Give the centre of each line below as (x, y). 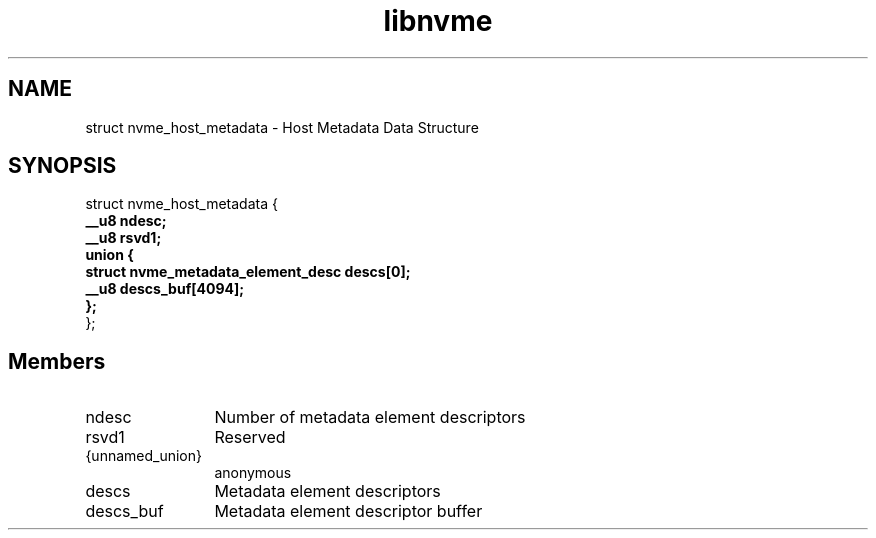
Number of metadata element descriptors (370, 417)
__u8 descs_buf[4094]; (165, 289)
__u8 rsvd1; (123, 238)
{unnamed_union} (143, 456)
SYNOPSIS (62, 166)
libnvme (438, 21)
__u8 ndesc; (126, 221)
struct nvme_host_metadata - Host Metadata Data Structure (282, 127)
